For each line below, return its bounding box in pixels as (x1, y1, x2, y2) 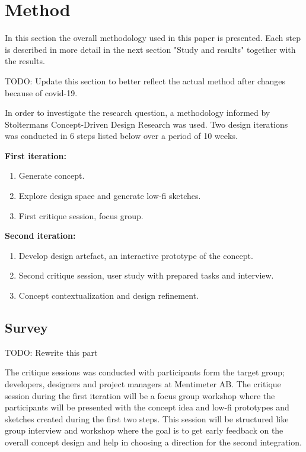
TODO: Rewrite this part (5, 346, 98, 358)
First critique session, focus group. (18, 209, 144, 222)
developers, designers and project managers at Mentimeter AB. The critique (5, 378, 281, 390)
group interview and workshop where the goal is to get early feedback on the (5, 424, 283, 437)
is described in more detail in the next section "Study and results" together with (5, 43, 296, 55)
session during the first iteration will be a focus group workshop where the (5, 389, 275, 402)
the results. (5, 55, 45, 67)
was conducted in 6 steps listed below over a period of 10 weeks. (5, 129, 238, 142)
